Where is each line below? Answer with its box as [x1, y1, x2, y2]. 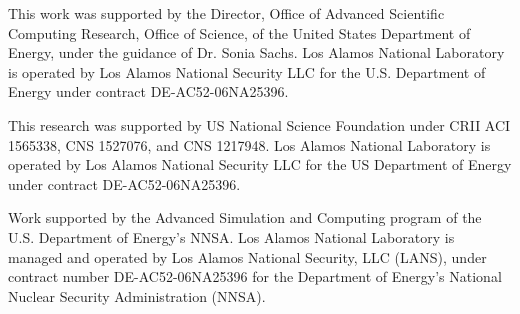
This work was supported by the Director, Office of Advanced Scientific [8, 3, 445, 23]
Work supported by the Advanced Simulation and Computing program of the [8, 207, 482, 228]
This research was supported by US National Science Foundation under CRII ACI [8, 114, 511, 135]
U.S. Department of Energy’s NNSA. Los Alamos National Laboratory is [8, 226, 455, 247]
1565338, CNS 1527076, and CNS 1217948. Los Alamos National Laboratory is [8, 134, 491, 155]
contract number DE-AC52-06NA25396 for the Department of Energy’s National [8, 266, 502, 287]
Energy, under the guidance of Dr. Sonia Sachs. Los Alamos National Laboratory [8, 42, 505, 63]
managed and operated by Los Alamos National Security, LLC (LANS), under [8, 246, 487, 267]
